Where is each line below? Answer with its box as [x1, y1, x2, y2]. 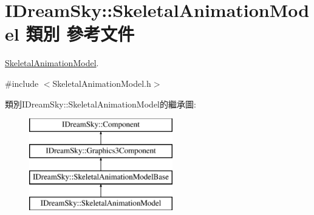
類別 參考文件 [26, 21, 135, 46]
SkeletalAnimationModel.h [52, 77, 151, 89]
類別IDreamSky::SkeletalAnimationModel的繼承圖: [5, 97, 196, 110]
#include [5, 77, 39, 89]
